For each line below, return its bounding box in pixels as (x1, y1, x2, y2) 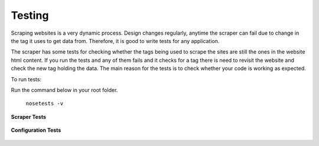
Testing (11, 9, 49, 22)
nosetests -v (25, 100, 64, 107)
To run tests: (11, 75, 41, 82)
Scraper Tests (11, 113, 47, 120)
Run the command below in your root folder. (11, 86, 118, 94)
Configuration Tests (11, 127, 61, 134)
